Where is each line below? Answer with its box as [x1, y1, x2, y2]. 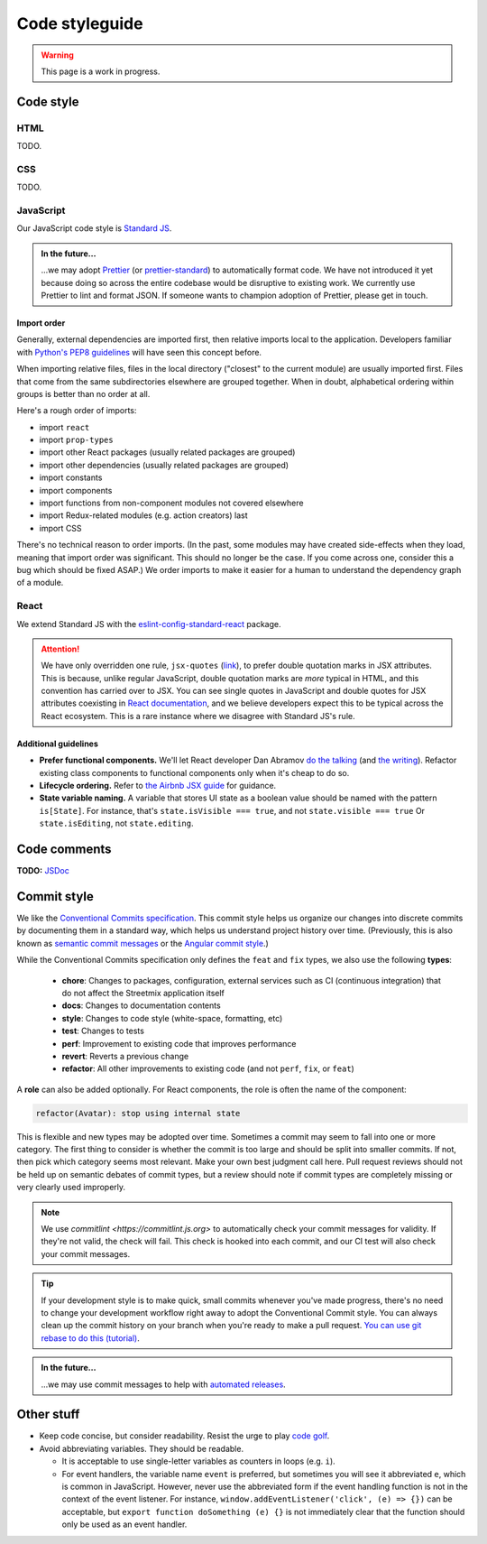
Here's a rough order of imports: [16, 405, 137, 416]
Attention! [41, 643, 80, 654]
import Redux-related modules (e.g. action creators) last [39, 510, 248, 521]
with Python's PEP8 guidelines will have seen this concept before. [16, 347, 262, 357]
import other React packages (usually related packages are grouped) [39, 447, 296, 458]
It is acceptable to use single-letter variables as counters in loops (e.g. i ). [61, 1456, 335, 1466]
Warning [41, 50, 74, 60]
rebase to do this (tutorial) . [41, 1332, 140, 1344]
